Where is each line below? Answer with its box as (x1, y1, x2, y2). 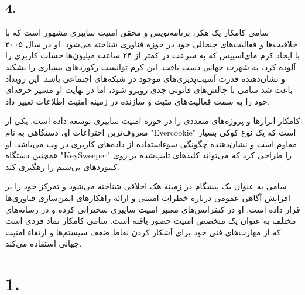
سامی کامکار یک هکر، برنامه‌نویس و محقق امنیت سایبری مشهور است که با (5, 26, 269, 39)
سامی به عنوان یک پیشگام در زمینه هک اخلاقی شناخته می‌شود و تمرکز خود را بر (5, 180, 287, 192)
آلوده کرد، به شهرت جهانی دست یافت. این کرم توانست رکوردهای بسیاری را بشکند (5, 60, 296, 72)
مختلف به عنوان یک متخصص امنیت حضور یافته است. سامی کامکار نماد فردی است (5, 214, 296, 227)
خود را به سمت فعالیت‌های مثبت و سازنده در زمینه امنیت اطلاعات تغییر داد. (5, 95, 270, 107)
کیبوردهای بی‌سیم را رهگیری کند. (5, 160, 120, 172)
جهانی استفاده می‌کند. (5, 237, 82, 249)
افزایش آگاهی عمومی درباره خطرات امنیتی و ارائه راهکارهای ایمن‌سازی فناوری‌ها (5, 191, 290, 203)
